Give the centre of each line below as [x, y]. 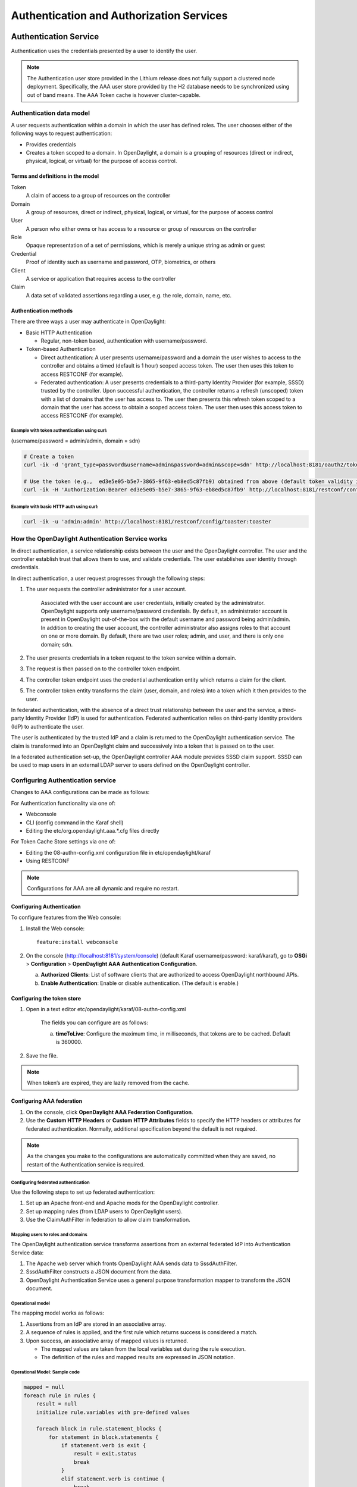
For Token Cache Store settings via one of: [63, 842]
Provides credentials [51, 144]
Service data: [27, 1253]
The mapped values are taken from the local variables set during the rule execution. [143, 1349]
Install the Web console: [55, 928]
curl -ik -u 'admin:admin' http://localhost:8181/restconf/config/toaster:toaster [148, 521]
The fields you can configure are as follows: [95, 1022]
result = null [57, 1404]
